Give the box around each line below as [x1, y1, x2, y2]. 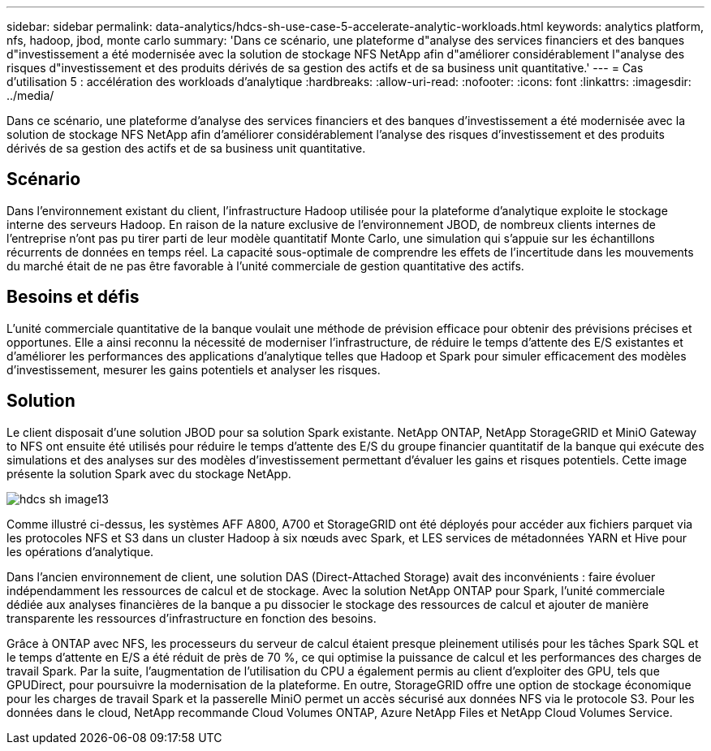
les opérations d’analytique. [6, 544, 154, 559]
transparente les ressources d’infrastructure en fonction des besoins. [6, 611, 377, 625]
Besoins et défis [6, 287, 140, 308]
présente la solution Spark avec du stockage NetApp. [6, 466, 291, 481]
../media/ [6, 88, 54, 102]
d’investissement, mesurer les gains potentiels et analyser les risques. [6, 362, 381, 377]
